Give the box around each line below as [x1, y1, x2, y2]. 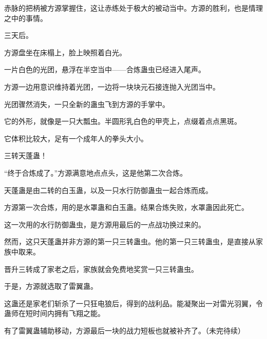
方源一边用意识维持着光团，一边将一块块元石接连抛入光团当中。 [4, 81, 220, 92]
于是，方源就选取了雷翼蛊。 [4, 281, 98, 291]
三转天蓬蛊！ [4, 150, 47, 161]
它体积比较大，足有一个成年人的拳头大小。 [4, 133, 148, 143]
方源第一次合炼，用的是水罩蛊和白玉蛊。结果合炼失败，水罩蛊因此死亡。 [4, 202, 249, 213]
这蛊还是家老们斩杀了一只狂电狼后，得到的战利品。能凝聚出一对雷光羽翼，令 [4, 298, 263, 308]
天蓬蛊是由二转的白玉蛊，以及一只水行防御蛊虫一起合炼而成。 [4, 184, 213, 195]
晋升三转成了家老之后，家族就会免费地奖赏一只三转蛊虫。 [4, 263, 198, 274]
